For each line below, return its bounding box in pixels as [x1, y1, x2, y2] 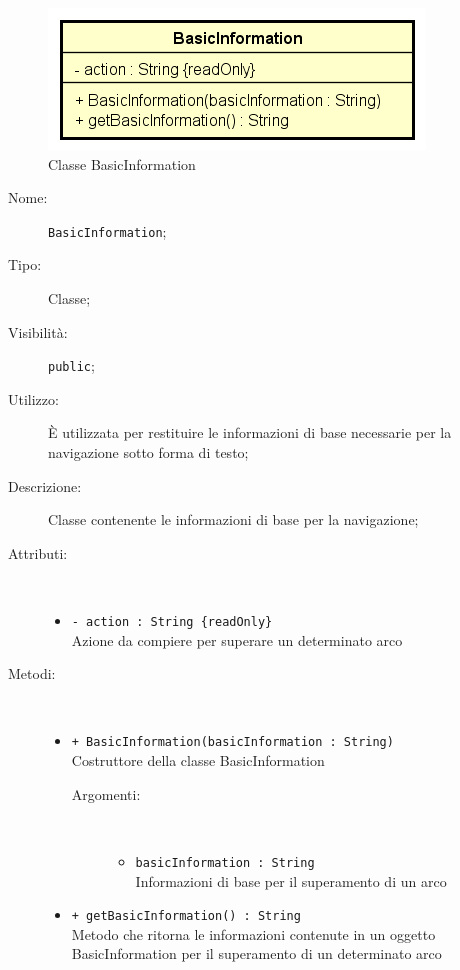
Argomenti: [71, 783, 141, 804]
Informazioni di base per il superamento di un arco [135, 870, 447, 891]
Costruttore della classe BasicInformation [71, 750, 325, 771]
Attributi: [8, 542, 68, 563]
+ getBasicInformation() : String [71, 909, 301, 924]
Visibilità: [8, 321, 68, 342]
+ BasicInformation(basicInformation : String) [71, 735, 394, 750]
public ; [48, 355, 95, 376]
